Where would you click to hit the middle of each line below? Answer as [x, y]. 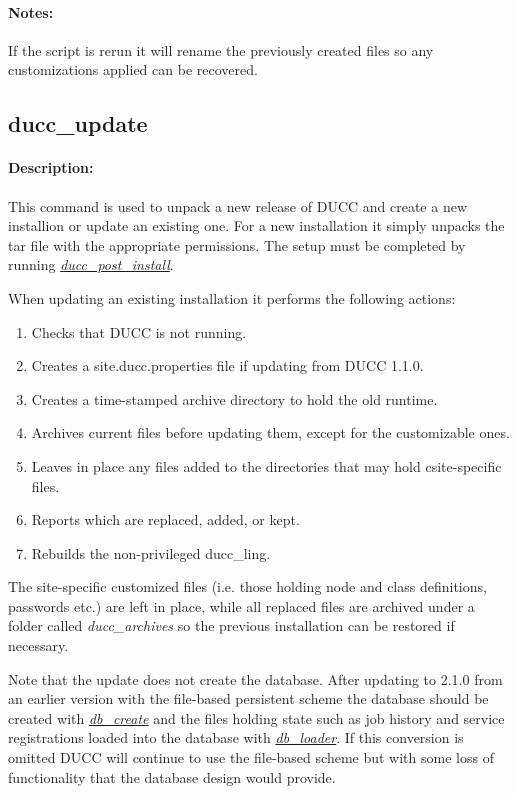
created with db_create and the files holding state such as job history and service [256, 717]
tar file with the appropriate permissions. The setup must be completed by [237, 244]
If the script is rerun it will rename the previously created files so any [221, 49]
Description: [51, 167]
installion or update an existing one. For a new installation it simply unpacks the [256, 225]
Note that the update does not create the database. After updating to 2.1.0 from [255, 678]
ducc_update [78, 123]
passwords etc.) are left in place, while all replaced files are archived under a [241, 605]
